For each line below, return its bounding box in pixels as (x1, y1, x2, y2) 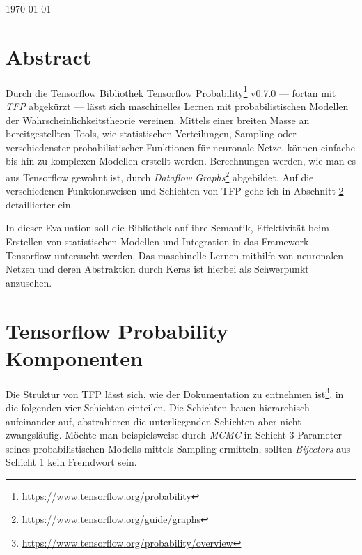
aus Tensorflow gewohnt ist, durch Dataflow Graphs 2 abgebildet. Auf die (6, 167, 314, 184)
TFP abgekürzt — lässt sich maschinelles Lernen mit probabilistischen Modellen (6, 98, 349, 113)
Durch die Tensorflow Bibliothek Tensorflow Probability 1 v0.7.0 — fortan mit (6, 83, 336, 100)
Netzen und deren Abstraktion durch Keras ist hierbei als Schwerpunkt (6, 261, 309, 276)
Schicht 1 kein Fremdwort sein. (6, 455, 137, 469)
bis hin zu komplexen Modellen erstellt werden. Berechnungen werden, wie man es (6, 153, 356, 168)
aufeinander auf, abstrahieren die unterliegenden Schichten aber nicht (6, 413, 301, 428)
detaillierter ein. (6, 197, 74, 211)
